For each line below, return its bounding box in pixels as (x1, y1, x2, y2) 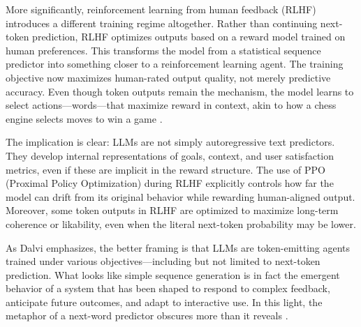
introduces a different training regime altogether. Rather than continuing (6, 15, 318, 30)
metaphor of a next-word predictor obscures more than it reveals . (6, 308, 288, 323)
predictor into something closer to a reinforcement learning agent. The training (6, 56, 344, 71)
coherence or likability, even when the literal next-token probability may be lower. (6, 216, 356, 231)
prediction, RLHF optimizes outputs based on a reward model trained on (32, 29, 346, 44)
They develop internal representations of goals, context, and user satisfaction (6, 148, 334, 162)
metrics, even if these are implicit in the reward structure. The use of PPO (6, 162, 325, 176)
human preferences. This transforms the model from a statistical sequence (6, 43, 321, 57)
